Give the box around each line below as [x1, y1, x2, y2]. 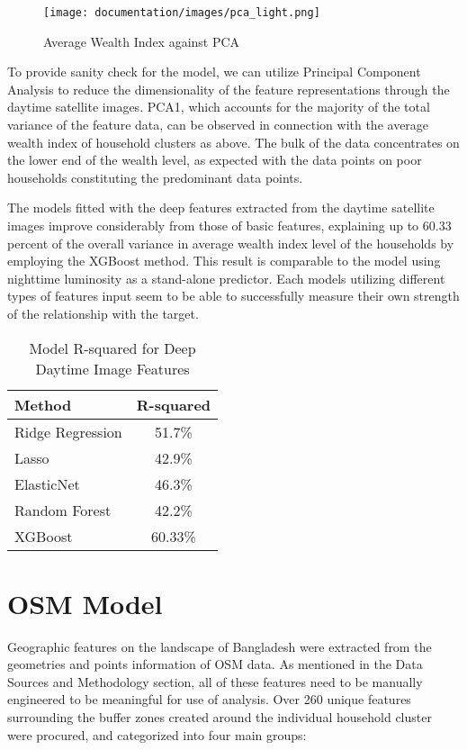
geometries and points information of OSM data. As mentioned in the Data [7, 655, 423, 673]
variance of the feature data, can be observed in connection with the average [7, 115, 429, 134]
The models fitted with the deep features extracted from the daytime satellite [7, 198, 435, 217]
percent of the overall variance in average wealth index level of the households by [7, 233, 454, 252]
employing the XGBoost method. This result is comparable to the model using [7, 251, 441, 270]
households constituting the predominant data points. [7, 167, 303, 186]
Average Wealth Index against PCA [43, 32, 240, 50]
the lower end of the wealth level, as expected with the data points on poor [7, 150, 422, 169]
